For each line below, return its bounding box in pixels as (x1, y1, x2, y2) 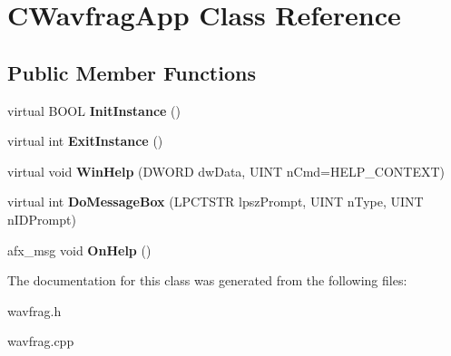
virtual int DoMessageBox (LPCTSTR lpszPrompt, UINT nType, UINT (7, 192, 424, 211)
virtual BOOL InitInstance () (7, 101, 181, 120)
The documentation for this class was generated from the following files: (7, 271, 407, 290)
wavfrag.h (7, 301, 62, 320)
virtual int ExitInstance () (7, 131, 163, 150)
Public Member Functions (7, 58, 256, 86)
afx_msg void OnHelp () (7, 240, 152, 259)
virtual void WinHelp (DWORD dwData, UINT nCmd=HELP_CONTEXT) (7, 161, 445, 180)
